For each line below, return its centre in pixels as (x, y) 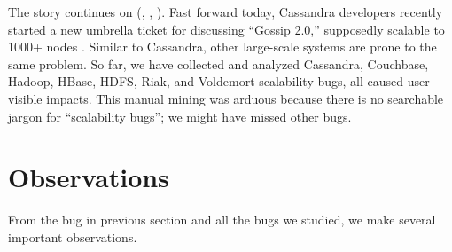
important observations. (73, 236)
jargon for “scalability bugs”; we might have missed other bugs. (180, 116)
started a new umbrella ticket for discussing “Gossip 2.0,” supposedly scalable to (226, 29)
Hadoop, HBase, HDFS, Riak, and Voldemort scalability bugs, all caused (206, 81)
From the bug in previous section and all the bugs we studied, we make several (222, 220)
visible (25, 98)
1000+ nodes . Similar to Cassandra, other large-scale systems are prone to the (222, 47)
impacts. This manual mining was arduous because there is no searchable (245, 98)
